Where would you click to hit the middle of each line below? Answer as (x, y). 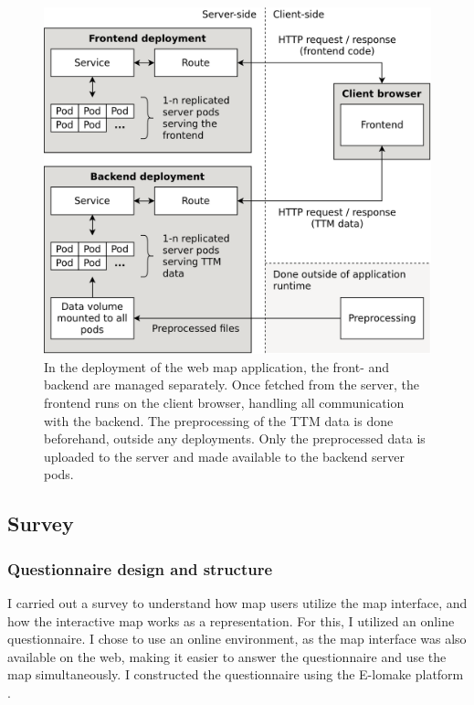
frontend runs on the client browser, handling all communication (224, 403)
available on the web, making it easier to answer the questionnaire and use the (227, 656)
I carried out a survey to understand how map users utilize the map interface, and (237, 603)
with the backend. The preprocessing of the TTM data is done (219, 420)
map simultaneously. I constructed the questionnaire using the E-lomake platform (236, 674)
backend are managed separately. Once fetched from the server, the (232, 385)
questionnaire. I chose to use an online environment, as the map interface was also (237, 639)
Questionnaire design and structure (140, 568)
